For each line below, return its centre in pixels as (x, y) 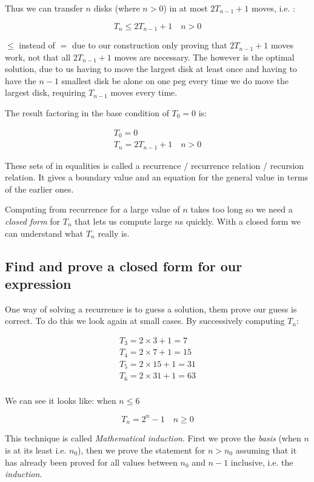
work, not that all (38, 57)
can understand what (44, 233)
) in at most (185, 8)
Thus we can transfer (44, 8)
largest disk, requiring (45, 92)
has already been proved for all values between (91, 462)
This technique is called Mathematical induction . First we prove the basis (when (153, 438)
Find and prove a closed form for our (124, 266)
